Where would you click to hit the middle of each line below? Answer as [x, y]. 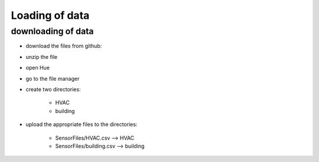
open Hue [38, 68]
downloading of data [52, 31]
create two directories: [53, 89]
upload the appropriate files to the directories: [82, 124]
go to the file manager [53, 78]
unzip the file [42, 57]
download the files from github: [64, 46]
